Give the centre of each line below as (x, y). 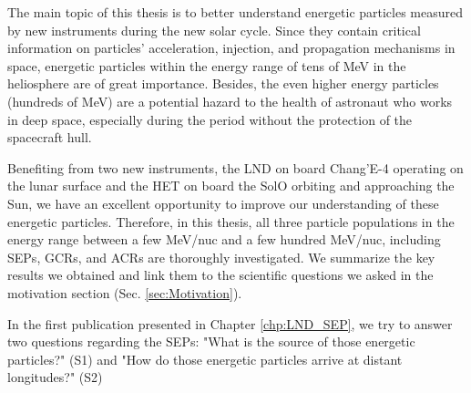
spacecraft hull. (50, 137)
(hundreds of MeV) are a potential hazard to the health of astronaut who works (230, 101)
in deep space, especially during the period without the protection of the (210, 119)
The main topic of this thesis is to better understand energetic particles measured (235, 12)
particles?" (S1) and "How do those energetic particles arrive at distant (205, 359)
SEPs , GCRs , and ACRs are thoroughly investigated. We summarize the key (221, 257)
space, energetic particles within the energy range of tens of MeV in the (207, 65)
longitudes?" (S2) (55, 377)
